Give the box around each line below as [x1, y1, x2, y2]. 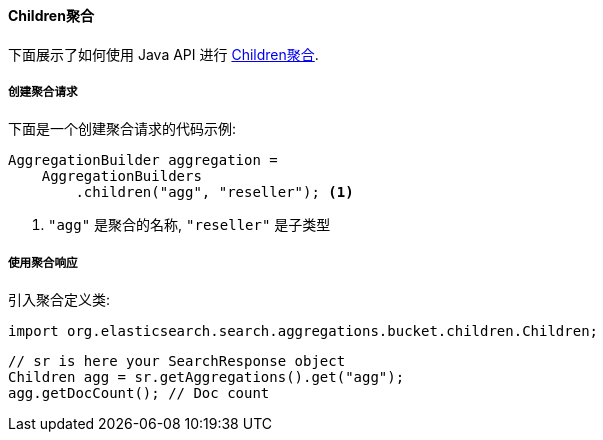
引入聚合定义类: [8, 291, 111, 309]
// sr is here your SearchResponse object [8, 353, 346, 370]
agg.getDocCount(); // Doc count [8, 385, 270, 402]
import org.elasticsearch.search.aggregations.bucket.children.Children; [8, 323, 599, 340]
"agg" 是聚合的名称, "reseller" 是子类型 [48, 216, 331, 234]
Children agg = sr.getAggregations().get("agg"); [8, 369, 405, 386]
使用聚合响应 [8, 255, 78, 270]
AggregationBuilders [41, 168, 202, 185]
